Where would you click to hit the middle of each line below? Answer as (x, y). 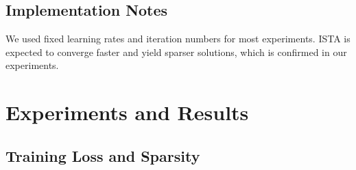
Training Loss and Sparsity (103, 155)
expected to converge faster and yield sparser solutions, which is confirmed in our (176, 52)
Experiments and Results (127, 112)
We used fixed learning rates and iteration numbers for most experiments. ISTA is (178, 39)
